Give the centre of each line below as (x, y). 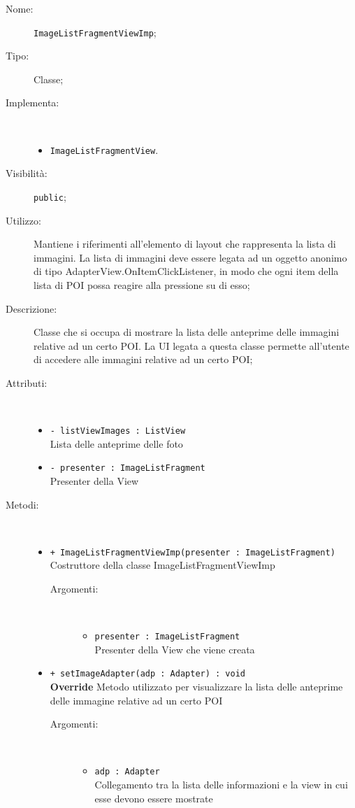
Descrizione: (31, 308)
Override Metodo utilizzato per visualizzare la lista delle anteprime (196, 687)
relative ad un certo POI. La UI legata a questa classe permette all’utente (191, 345)
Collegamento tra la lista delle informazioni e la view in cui (221, 785)
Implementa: (32, 102)
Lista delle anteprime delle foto (116, 443)
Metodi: (22, 504)
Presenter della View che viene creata (175, 649)
